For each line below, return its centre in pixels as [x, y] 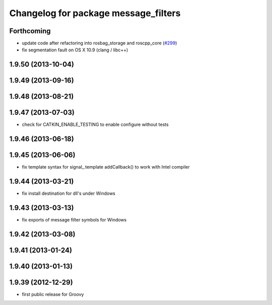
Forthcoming [30, 31]
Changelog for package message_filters [95, 13]
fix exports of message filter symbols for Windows [74, 220]
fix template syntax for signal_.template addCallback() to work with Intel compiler [106, 167]
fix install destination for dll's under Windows [69, 193]
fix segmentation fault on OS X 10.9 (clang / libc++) [75, 50]
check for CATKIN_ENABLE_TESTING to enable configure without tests [95, 125]
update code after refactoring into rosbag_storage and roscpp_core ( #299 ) [99, 43]
